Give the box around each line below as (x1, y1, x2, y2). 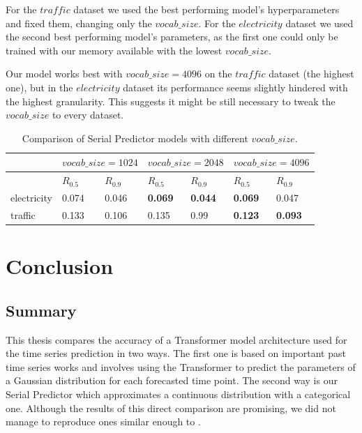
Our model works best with (6, 66, 123, 81)
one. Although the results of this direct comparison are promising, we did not (6, 400, 336, 415)
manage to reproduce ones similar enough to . (6, 414, 201, 429)
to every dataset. (52, 107, 124, 122)
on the (204, 66, 232, 81)
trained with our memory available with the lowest (6, 43, 223, 57)
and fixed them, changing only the (6, 15, 152, 30)
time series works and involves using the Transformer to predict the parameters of (6, 359, 356, 374)
